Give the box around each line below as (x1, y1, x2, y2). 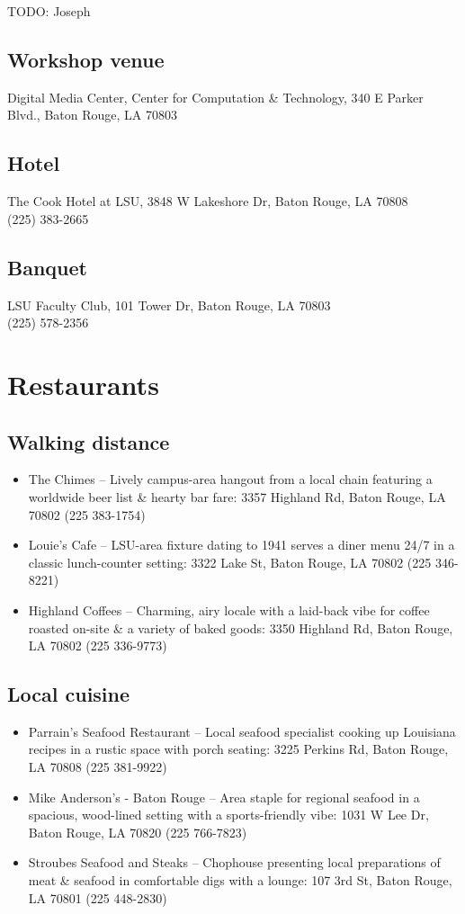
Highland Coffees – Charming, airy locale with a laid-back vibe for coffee (28, 600, 430, 619)
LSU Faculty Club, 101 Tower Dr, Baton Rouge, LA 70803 (7, 295, 331, 314)
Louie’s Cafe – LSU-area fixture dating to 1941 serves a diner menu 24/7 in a (28, 535, 455, 554)
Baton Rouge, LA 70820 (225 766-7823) (28, 822, 247, 841)
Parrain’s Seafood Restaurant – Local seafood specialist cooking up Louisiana (28, 721, 456, 740)
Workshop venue (7, 45, 165, 73)
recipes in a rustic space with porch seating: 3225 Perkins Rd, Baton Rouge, (28, 739, 449, 758)
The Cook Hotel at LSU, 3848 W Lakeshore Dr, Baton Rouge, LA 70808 (7, 192, 408, 211)
